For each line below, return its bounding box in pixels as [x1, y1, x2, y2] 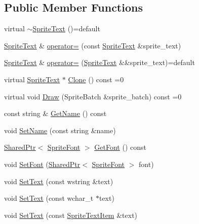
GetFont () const [94, 142, 146, 152]
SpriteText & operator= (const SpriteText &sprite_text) [4, 40, 181, 50]
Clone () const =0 [68, 74, 124, 84]
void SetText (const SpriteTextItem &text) [4, 209, 138, 220]
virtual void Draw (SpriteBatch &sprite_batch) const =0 [4, 91, 182, 101]
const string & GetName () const [4, 108, 107, 119]
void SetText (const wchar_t [4, 193, 94, 203]
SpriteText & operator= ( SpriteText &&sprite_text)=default [4, 57, 195, 68]
